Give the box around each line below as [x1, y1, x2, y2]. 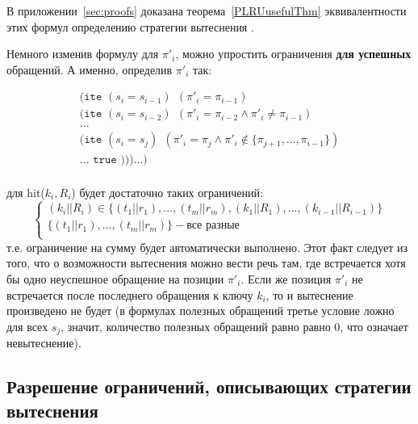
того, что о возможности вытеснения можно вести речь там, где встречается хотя [6, 254, 406, 271]
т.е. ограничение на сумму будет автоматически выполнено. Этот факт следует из [6, 238, 408, 255]
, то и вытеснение [265, 286, 353, 303]
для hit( [6, 183, 45, 200]
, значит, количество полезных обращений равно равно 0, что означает [61, 317, 408, 334]
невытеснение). [6, 334, 82, 351]
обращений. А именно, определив [6, 61, 173, 78]
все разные [186, 220, 240, 232]
